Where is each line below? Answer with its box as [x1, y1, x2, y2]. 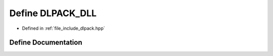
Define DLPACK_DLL [9, 8, 97, 19]
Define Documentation [9, 38, 82, 47]
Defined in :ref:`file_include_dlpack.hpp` [22, 25, 105, 31]
